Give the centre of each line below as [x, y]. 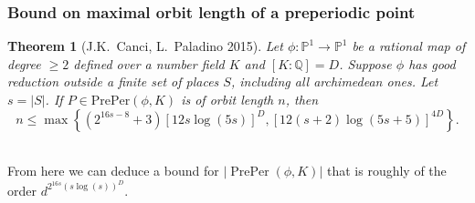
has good [432, 63]
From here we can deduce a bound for [113, 171]
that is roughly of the [387, 171]
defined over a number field [149, 63]
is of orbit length [227, 99]
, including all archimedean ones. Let [334, 81]
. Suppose [365, 63]
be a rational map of [409, 46]
